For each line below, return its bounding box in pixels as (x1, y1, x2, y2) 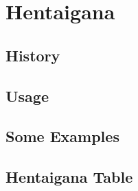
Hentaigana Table (5, 166, 133, 188)
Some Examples (5, 125, 119, 147)
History (5, 44, 60, 66)
